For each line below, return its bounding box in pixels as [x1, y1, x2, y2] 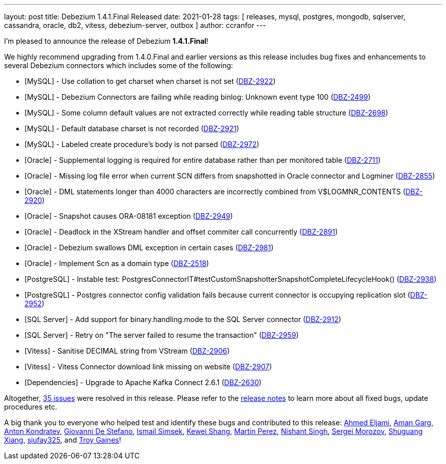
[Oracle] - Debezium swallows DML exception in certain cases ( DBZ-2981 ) [24, 243, 274, 252]
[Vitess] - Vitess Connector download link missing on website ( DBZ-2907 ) [24, 362, 272, 371]
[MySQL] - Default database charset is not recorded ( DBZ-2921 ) [24, 124, 239, 133]
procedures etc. [4, 402, 58, 411]
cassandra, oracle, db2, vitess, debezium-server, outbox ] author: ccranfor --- [4, 21, 266, 30]
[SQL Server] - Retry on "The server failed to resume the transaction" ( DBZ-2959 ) [24, 331, 299, 339]
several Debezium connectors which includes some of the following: [4, 61, 233, 70]
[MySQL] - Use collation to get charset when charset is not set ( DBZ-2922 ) [24, 77, 276, 85]
